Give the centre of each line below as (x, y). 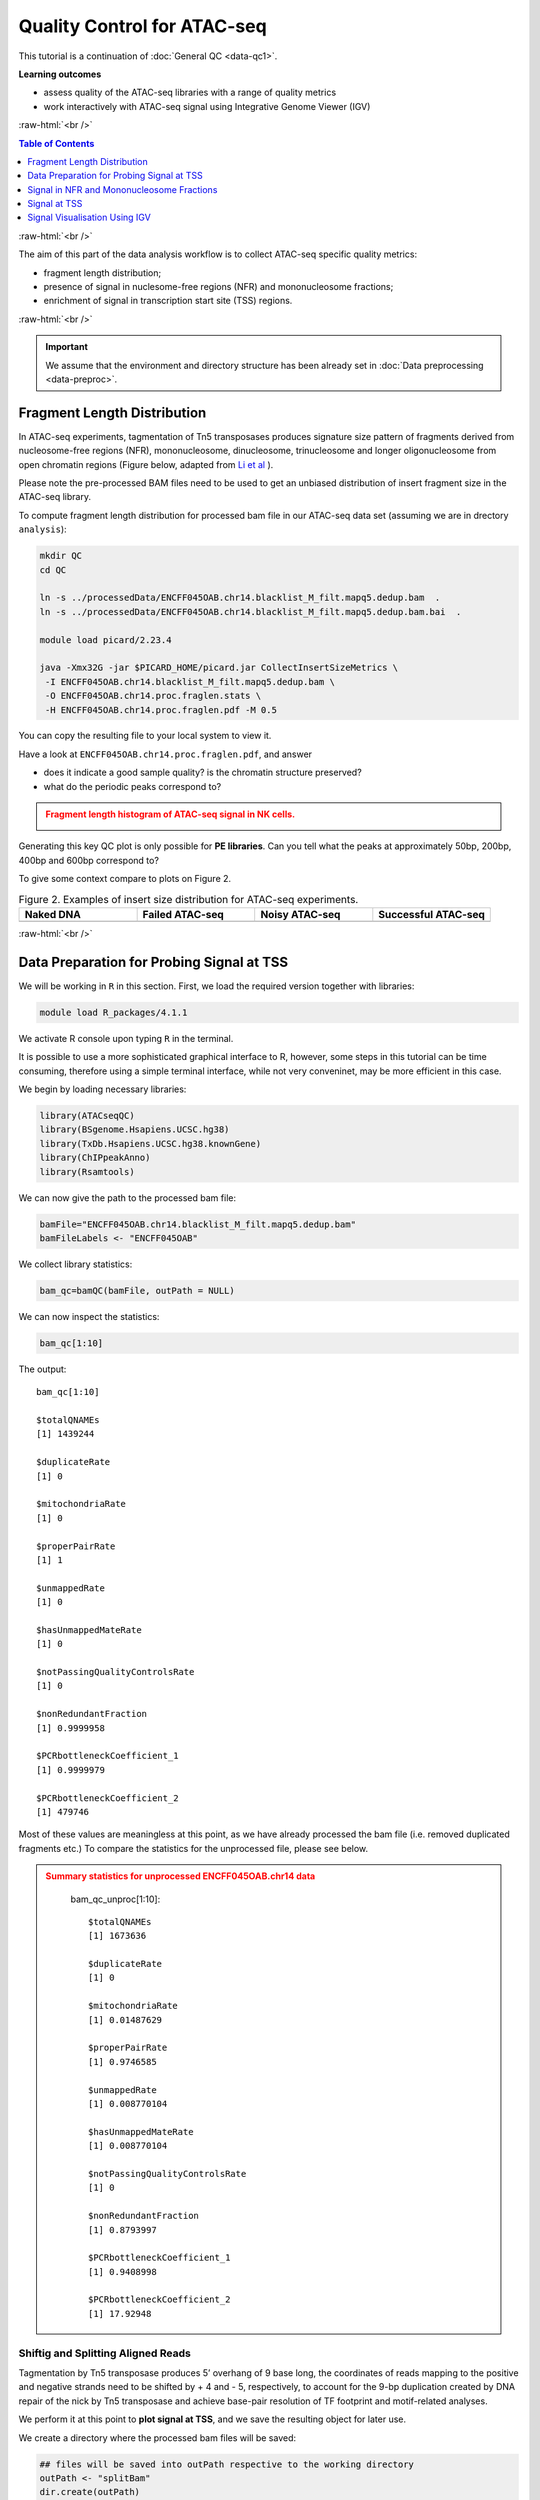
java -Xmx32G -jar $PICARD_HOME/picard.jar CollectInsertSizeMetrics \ (219, 668)
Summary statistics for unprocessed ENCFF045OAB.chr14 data (180, 1876)
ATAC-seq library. (55, 497)
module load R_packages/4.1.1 (113, 1012)
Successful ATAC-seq (431, 914)
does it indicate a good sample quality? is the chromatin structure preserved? (202, 772)
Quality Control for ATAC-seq (142, 26)
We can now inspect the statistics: (89, 1316)
